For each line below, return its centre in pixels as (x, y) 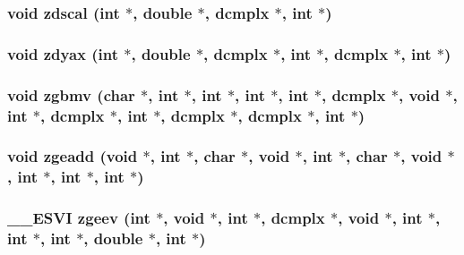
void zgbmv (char (71, 94)
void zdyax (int (63, 53)
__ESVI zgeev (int (79, 218)
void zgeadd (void (73, 156)
